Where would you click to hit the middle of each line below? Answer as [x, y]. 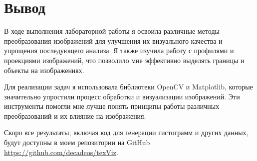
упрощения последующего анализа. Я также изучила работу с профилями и [119, 50]
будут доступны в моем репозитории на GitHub [77, 142]
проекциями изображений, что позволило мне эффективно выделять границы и [124, 60]
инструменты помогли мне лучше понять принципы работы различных [112, 106]
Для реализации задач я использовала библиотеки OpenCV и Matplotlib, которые [128, 87]
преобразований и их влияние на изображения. [75, 116]
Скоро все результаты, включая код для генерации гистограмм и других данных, [126, 132]
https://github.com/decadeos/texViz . [61, 152]
